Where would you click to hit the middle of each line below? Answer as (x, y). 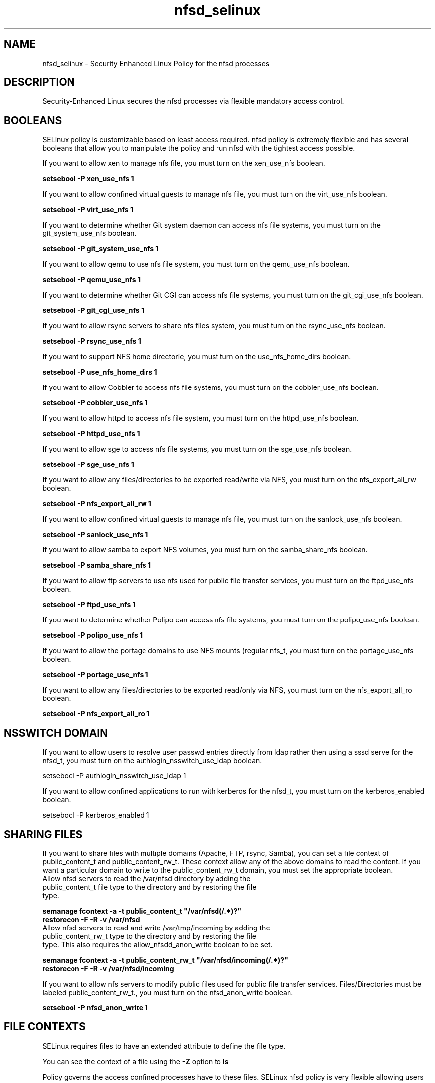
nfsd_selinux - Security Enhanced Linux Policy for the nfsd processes (156, 63)
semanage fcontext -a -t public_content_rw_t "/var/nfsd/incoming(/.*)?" (165, 960)
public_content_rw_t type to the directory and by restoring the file (149, 936)
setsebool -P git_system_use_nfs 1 (101, 249)
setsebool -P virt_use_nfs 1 (88, 210)
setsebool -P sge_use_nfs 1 (88, 464)
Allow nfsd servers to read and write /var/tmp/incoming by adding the (156, 928)
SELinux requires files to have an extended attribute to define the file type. (164, 1046)
